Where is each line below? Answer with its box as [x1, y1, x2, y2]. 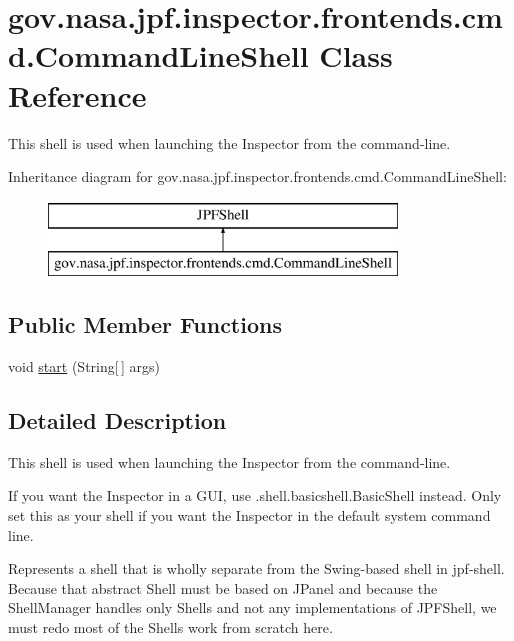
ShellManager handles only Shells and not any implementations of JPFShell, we [8, 597, 497, 618]
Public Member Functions [8, 309, 282, 340]
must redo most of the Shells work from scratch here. [8, 617, 333, 638]
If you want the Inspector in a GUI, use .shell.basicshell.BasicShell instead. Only [8, 485, 502, 506]
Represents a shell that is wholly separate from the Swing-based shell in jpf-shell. [8, 558, 505, 579]
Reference [8, 74, 147, 115]
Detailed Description [8, 405, 227, 436]
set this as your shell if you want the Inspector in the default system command [8, 505, 491, 526]
